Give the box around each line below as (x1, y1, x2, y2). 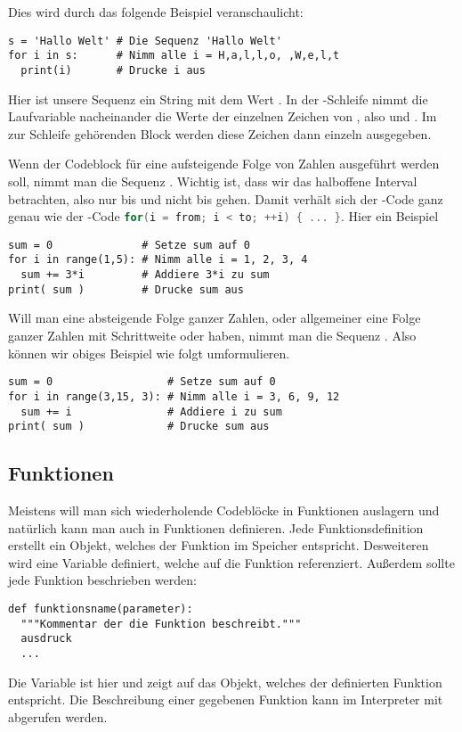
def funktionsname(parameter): (8, 602, 193, 615)
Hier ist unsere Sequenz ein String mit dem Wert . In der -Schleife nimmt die (8, 89, 428, 108)
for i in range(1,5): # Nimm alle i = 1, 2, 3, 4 (8, 253, 308, 267)
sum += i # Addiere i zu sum (20, 405, 282, 418)
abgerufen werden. (8, 707, 108, 726)
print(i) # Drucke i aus (20, 63, 206, 77)
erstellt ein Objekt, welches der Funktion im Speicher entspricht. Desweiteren (8, 536, 429, 555)
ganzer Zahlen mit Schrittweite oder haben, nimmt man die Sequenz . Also (8, 326, 417, 344)
